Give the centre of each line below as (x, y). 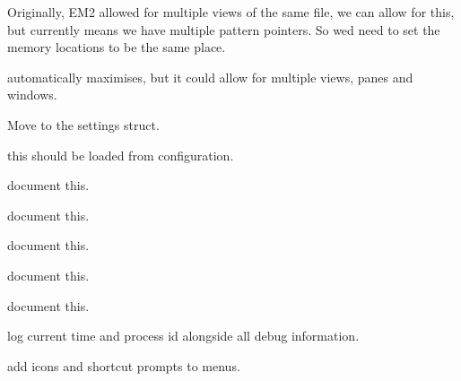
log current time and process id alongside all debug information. (183, 336)
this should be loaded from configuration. (121, 155)
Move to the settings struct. (83, 124)
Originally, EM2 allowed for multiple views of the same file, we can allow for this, (231, 12)
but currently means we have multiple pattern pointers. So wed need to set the (224, 29)
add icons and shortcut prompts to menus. (124, 365)
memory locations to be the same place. (117, 47)
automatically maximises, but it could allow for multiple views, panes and (210, 77)
